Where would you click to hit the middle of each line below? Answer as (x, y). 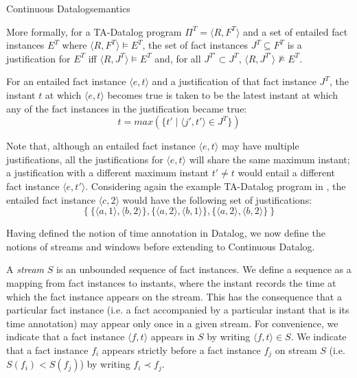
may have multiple (260, 146)
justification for (38, 58)
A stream (25, 269)
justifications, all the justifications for (85, 159)
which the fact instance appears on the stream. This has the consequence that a (174, 296)
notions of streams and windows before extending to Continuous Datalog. (161, 246)
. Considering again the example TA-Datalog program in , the (216, 186)
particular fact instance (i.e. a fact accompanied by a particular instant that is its (178, 310)
